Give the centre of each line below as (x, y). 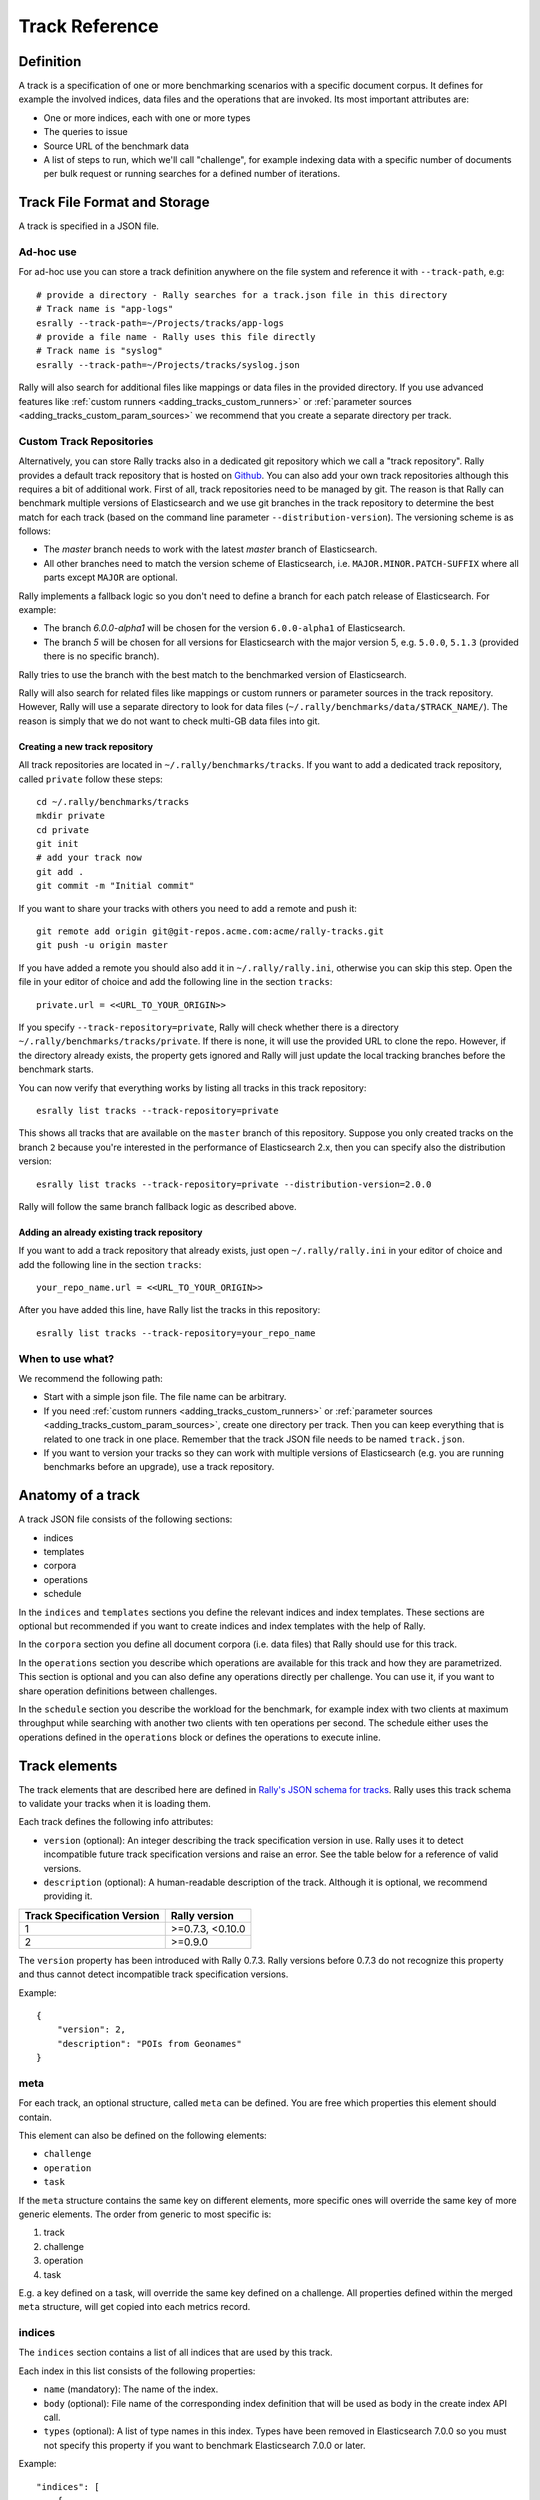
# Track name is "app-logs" (105, 309)
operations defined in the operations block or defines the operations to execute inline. (199, 1737)
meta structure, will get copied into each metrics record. (134, 2307)
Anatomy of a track (79, 1495)
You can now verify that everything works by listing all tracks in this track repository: (192, 1087)
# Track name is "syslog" (100, 351)
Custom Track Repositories (86, 441)
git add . (60, 871)
